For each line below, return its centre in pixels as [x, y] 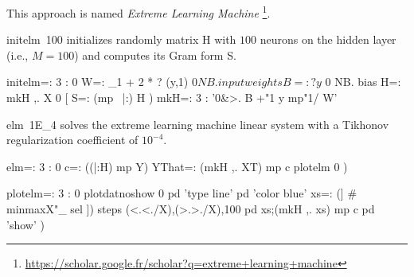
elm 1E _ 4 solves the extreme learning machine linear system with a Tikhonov [198, 124]
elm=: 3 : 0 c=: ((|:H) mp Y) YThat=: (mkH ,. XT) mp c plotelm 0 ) [177, 166]
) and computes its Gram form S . [155, 55]
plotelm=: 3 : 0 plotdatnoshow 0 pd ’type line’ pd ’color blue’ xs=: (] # [182, 193]
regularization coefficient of [72, 140]
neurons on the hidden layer [328, 39]
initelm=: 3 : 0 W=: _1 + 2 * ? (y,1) [98, 82]
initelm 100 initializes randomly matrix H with [121, 39]
